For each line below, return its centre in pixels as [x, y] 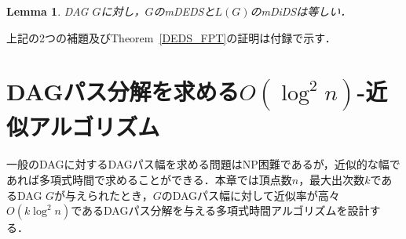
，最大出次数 [332, 179]
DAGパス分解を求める [123, 91]
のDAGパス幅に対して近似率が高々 [251, 195]
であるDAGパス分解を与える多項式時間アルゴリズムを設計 [220, 210]
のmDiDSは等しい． [301, 11]
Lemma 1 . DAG [48, 11]
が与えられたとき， [104, 195]
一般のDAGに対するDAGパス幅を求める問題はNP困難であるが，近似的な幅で [203, 164]
